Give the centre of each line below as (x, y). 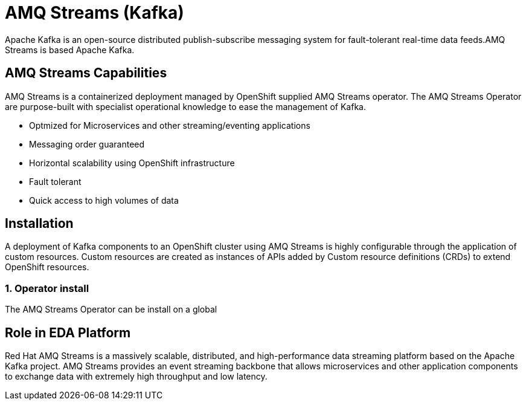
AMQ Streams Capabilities (86, 73)
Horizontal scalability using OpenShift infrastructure (132, 163)
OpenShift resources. (47, 267)
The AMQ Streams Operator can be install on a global (111, 309)
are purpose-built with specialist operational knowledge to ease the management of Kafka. (185, 106)
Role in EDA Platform (68, 332)
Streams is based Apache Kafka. (70, 50)
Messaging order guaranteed (87, 144)
